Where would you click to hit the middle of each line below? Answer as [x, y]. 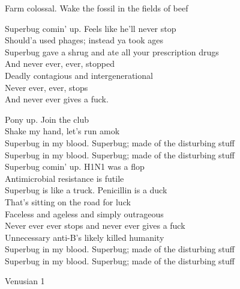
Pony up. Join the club [47, 119]
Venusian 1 [25, 281]
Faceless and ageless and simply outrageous [84, 213]
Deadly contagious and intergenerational [79, 75]
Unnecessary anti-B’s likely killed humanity [85, 237]
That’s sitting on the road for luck [68, 201]
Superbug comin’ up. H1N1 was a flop [75, 166]
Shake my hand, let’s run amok [62, 131]
